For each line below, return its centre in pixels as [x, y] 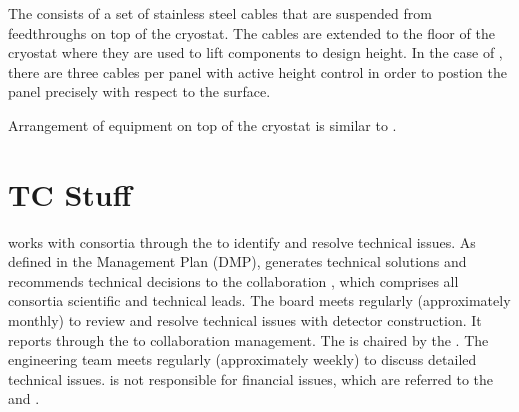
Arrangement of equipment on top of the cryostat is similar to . [202, 124]
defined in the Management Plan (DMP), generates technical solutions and [237, 261]
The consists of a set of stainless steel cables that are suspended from [220, 13]
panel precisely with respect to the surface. [139, 91]
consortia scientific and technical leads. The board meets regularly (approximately [259, 300]
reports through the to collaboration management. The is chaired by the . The [248, 339]
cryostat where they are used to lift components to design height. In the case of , [255, 52]
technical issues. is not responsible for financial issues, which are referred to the [251, 378]
